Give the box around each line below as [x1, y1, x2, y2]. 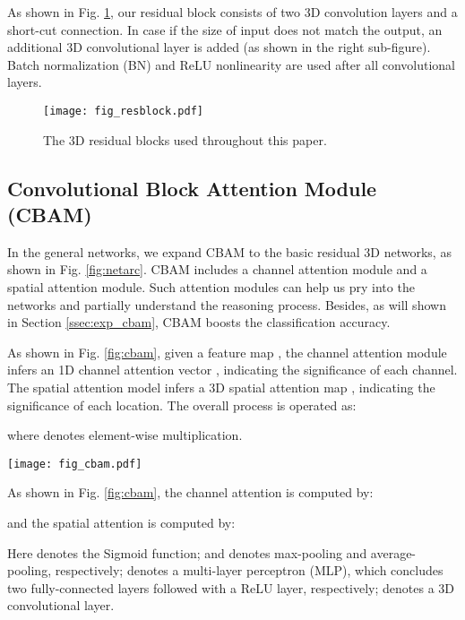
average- [370, 543, 417, 562]
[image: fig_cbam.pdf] [7, 457, 142, 470]
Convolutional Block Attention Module [7, 174, 377, 202]
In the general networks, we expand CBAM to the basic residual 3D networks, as [7, 242, 452, 261]
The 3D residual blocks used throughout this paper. [43, 130, 327, 149]
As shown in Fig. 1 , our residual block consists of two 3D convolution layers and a [7, 3, 458, 21]
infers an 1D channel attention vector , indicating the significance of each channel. [7, 360, 458, 379]
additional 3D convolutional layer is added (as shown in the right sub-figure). [7, 38, 431, 56]
